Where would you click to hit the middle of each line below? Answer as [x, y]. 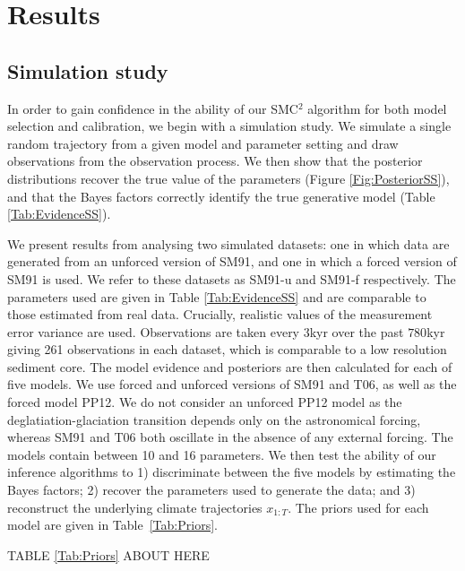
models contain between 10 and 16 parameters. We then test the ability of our [222, 454]
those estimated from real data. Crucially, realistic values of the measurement [220, 314]
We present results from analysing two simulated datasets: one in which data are [228, 243]
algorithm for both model [377, 108]
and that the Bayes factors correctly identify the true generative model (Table [221, 196]
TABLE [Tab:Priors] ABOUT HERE [108, 554]
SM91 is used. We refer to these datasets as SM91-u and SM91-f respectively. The [232, 278]
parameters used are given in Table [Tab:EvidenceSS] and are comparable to [217, 296]
